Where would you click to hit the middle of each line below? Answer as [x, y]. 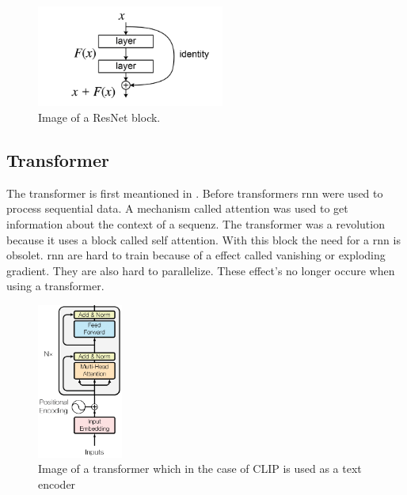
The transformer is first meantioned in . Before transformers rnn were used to [195, 193]
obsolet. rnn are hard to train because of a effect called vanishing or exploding [196, 255]
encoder [57, 484]
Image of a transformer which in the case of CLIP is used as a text [200, 469]
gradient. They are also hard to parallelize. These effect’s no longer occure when [201, 270]
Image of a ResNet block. [99, 117]
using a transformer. [55, 286]
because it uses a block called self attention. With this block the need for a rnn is [203, 239]
